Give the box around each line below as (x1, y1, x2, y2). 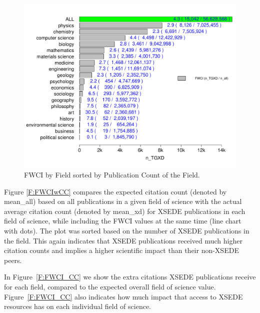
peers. (4, 254, 22, 265)
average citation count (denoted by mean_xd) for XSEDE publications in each (4, 205, 245, 216)
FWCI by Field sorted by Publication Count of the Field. (24, 169, 200, 180)
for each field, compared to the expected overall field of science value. (4, 281, 216, 292)
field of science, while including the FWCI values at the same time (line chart (4, 215, 241, 226)
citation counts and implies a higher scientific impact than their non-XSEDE (4, 245, 239, 255)
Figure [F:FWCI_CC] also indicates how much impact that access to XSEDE (4, 291, 243, 301)
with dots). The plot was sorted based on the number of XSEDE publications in (4, 225, 249, 236)
